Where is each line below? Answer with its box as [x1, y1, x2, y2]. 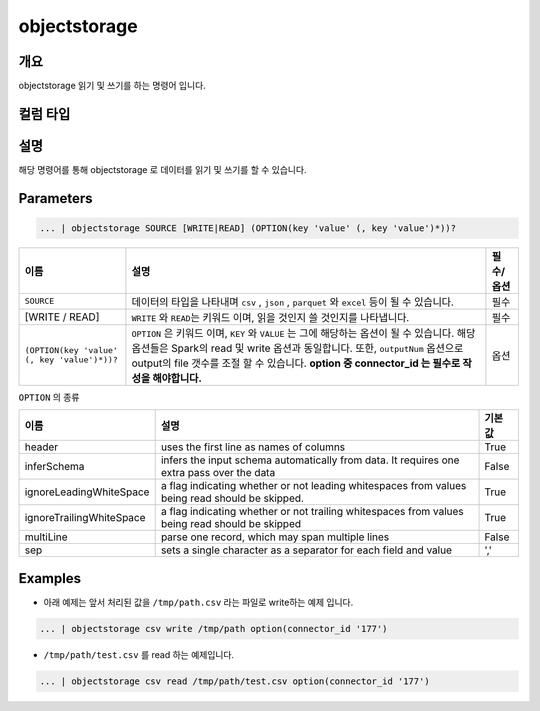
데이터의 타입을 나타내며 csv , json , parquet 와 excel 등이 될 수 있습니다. [131, 295, 455, 309]
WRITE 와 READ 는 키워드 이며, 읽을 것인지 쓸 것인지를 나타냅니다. [131, 310, 410, 324]
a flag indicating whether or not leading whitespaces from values [160, 479, 467, 493]
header [24, 440, 59, 454]
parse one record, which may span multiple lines [160, 530, 390, 544]
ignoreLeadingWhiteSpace [24, 485, 150, 499]
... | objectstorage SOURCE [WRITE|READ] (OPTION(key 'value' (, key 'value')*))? [39, 222, 457, 234]
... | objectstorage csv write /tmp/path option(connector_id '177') [39, 623, 388, 634]
